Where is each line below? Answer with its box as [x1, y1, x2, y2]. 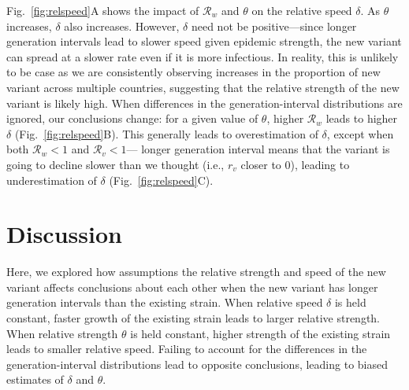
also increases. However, [64, 17, 180, 34]
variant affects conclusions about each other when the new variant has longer [6, 278, 378, 295]
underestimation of [6, 171, 97, 188]
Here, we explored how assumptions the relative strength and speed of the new [6, 263, 386, 280]
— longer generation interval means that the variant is [126, 141, 390, 157]
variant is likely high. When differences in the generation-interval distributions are [6, 94, 403, 111]
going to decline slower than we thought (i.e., [6, 156, 225, 172]
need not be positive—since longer [191, 17, 357, 34]
